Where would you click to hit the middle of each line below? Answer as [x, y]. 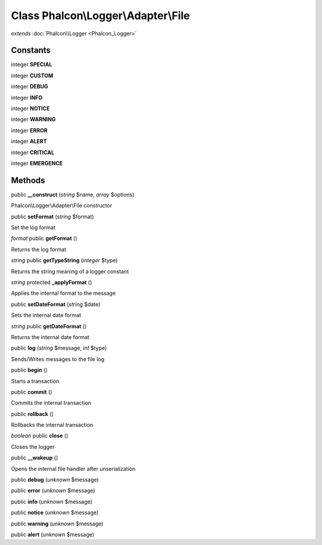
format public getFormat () [44, 238]
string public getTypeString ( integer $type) [64, 260]
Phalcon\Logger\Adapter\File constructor [62, 205]
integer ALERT [29, 141]
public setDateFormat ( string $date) [56, 304]
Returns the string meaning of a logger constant [70, 271]
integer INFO [27, 97]
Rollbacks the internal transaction [52, 425]
